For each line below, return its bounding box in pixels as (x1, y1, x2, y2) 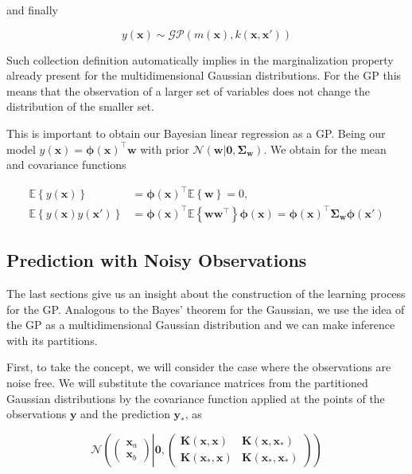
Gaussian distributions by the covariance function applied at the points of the (6, 390, 385, 406)
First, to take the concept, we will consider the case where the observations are (6, 358, 391, 375)
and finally (6, 2, 58, 18)
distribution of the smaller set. (6, 98, 154, 115)
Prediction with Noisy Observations (6, 248, 307, 272)
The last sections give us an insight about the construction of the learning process (6, 285, 406, 302)
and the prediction (80, 405, 170, 422)
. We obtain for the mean (263, 140, 387, 157)
